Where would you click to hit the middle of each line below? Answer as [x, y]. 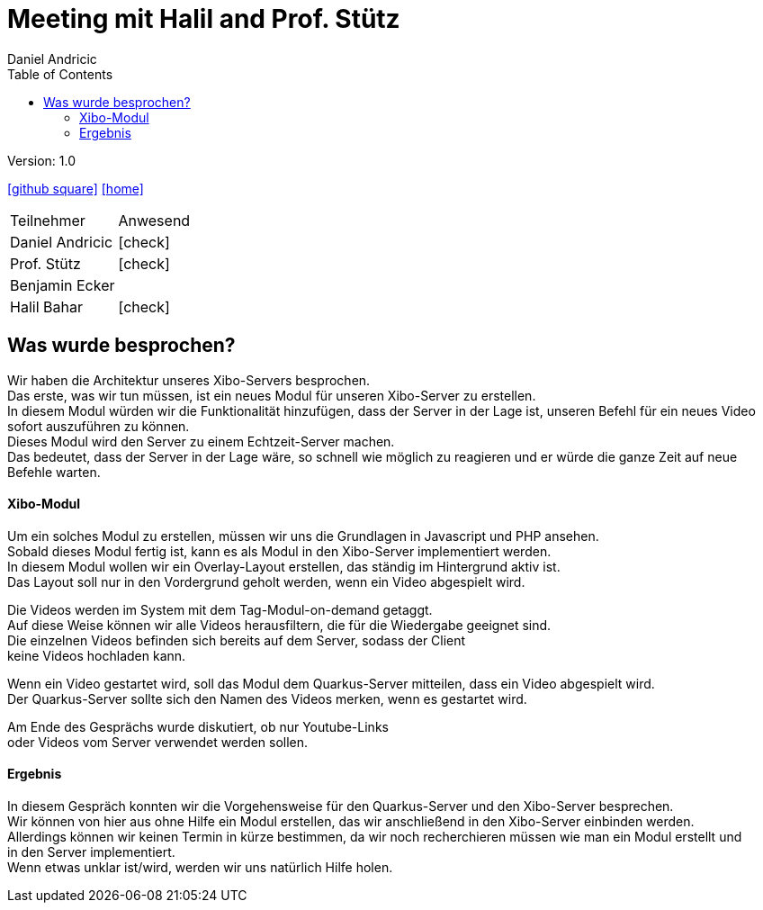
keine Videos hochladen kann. [97, 655]
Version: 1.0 [42, 160]
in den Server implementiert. [91, 852]
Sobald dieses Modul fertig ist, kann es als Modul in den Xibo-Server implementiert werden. [279, 551]
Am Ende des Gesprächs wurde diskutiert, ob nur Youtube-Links [198, 726]
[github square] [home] [76, 188]
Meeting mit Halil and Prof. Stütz [204, 19]
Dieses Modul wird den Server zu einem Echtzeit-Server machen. [201, 441]
